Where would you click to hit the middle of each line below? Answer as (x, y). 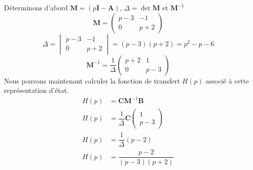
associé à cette (227, 80)
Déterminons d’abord (36, 7)
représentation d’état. (36, 90)
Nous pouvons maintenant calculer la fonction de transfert (92, 80)
